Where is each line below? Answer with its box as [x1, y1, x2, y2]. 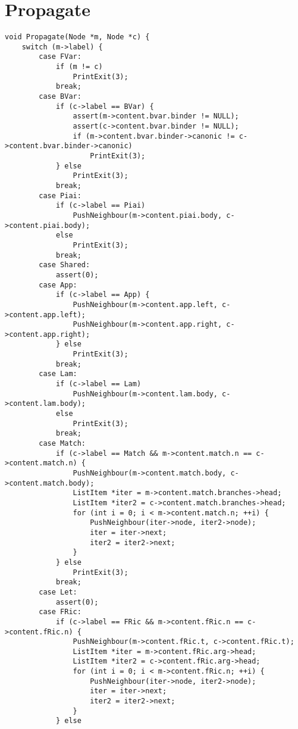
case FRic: [39, 608, 81, 617]
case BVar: [39, 92, 81, 101]
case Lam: [39, 370, 77, 378]
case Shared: [39, 261, 90, 270]
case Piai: [39, 191, 81, 200]
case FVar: [39, 52, 81, 61]
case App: [39, 280, 77, 289]
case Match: [39, 439, 86, 448]
